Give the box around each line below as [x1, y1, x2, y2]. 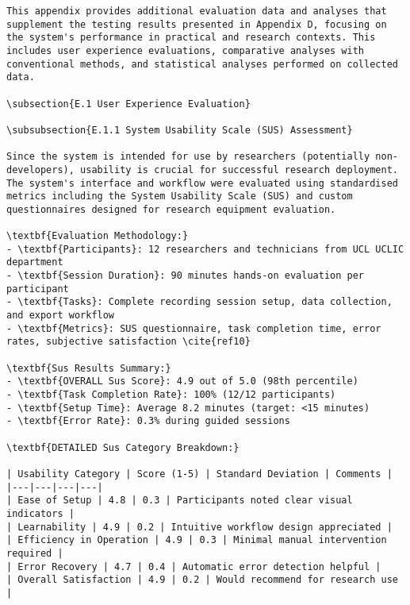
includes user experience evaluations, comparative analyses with [6, 44, 365, 56]
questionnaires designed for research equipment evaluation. [6, 203, 336, 215]
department [6, 256, 63, 268]
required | [6, 547, 63, 559]
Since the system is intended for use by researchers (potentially [6, 151, 370, 163]
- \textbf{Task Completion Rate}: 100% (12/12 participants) [6, 389, 336, 401]
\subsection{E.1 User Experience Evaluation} [6, 98, 251, 110]
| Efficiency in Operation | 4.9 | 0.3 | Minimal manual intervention [6, 534, 387, 546]
